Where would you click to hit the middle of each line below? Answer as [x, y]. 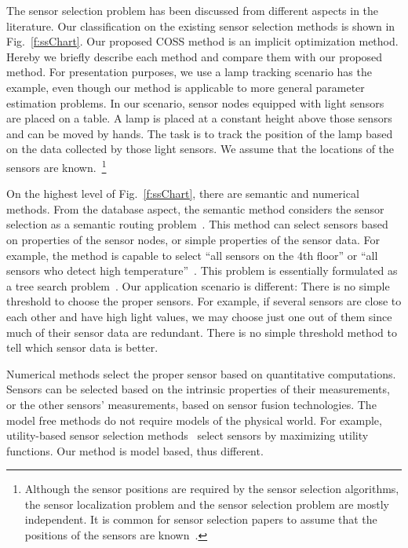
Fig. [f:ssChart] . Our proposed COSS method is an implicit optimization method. [202, 41]
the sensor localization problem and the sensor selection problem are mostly [207, 504]
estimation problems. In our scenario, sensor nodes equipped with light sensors [195, 102]
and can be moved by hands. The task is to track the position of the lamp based [200, 133]
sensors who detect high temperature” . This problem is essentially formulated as [202, 270]
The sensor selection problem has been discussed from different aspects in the [193, 10]
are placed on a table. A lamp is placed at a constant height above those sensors [199, 118]
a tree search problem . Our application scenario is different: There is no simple [198, 285]
